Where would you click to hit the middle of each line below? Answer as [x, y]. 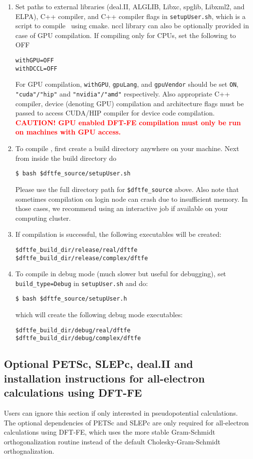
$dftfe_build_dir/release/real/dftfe [76, 250]
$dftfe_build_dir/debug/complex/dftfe [78, 338]
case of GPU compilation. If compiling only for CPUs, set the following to [126, 35]
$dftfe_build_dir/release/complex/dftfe [81, 258]
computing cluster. [43, 218]
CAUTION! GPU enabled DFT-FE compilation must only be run [128, 122]
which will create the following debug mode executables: [99, 315]
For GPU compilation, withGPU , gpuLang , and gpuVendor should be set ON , [127, 84]
